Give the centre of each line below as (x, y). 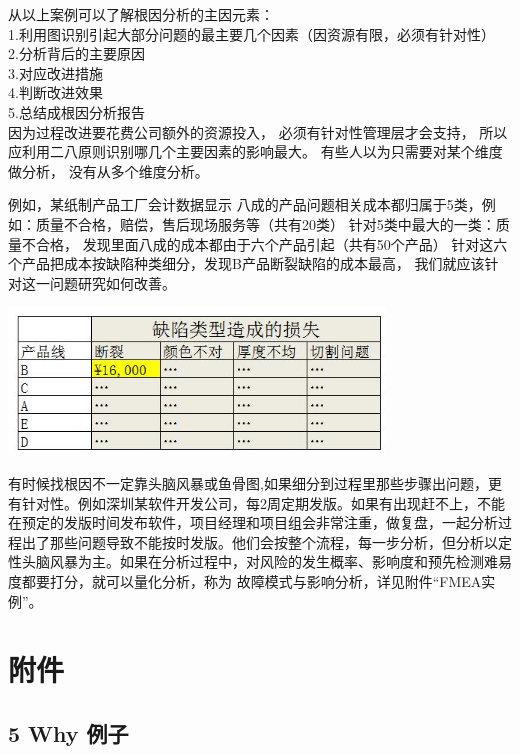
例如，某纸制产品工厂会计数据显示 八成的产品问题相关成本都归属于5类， (245, 204)
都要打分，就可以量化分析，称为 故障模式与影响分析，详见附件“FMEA (251, 581)
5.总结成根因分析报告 (76, 111)
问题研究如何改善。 (112, 282)
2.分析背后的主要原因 (76, 53)
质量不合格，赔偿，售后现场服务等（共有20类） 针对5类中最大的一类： (265, 223)
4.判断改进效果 (55, 92)
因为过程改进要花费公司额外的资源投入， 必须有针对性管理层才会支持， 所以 (258, 131)
